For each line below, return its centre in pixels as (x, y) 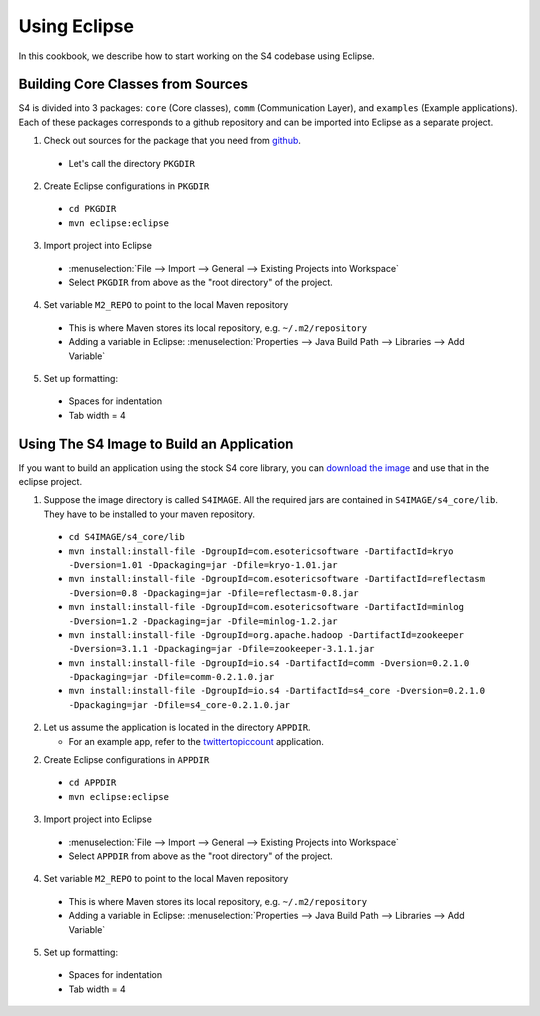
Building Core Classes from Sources (133, 84)
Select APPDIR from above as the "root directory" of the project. (201, 856)
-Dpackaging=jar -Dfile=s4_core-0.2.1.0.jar (179, 704)
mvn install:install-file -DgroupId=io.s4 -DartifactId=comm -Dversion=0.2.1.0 (269, 663)
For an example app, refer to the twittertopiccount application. (196, 741)
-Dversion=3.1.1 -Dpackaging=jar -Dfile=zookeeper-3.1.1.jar (221, 649)
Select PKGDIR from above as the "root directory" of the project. (201, 282)
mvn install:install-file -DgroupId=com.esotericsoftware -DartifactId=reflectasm (276, 579)
